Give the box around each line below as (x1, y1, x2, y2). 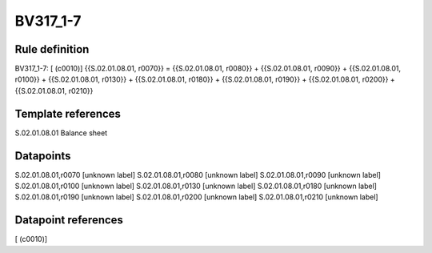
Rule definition (14, 42, 90, 56)
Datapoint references (14, 213, 124, 227)
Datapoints (14, 149, 71, 163)
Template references (14, 106, 122, 120)
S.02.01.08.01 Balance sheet (14, 128, 108, 138)
